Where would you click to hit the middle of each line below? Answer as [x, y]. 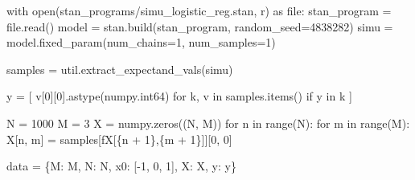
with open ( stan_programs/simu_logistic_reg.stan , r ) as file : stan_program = [199, 10]
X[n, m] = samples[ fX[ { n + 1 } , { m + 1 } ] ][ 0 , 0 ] [119, 139]
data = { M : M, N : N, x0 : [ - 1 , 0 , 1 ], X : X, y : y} [121, 166]
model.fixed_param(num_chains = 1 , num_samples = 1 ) [141, 42]
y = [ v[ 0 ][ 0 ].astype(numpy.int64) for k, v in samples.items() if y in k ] [179, 96]
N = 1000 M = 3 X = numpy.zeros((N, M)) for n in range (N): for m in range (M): [208, 123]
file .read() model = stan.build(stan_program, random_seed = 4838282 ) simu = [200, 26]
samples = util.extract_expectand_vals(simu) [120, 69]
